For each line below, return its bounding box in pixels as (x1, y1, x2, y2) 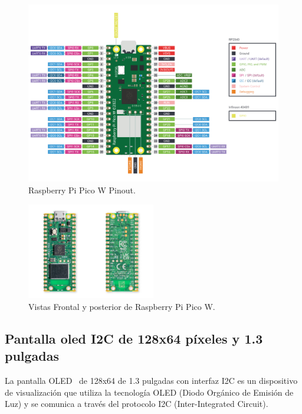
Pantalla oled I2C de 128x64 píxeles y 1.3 (5, 329, 263, 347)
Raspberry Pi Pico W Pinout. (28, 183, 136, 196)
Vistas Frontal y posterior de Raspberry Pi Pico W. (28, 300, 215, 312)
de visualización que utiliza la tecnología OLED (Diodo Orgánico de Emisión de (5, 386, 294, 398)
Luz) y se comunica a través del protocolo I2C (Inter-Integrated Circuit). (5, 397, 268, 410)
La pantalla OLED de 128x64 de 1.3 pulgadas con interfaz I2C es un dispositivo (5, 374, 298, 387)
